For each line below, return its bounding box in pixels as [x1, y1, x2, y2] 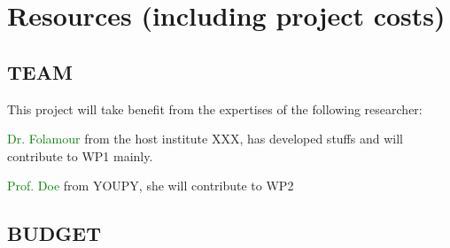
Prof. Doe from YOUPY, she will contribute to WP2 [7, 176, 294, 195]
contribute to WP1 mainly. [7, 146, 153, 165]
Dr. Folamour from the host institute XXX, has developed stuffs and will [7, 129, 403, 148]
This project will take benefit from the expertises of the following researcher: [7, 99, 423, 118]
